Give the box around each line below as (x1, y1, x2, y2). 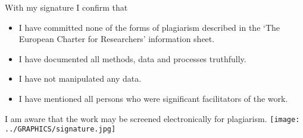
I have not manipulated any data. (18, 72, 142, 85)
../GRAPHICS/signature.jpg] (5, 125, 116, 134)
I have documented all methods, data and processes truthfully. (18, 52, 246, 65)
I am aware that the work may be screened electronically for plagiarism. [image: (5, 112, 300, 124)
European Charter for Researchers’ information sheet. (18, 33, 215, 45)
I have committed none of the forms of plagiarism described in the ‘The (18, 21, 280, 33)
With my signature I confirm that (5, 1, 128, 13)
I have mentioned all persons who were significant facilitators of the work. (18, 92, 288, 104)
